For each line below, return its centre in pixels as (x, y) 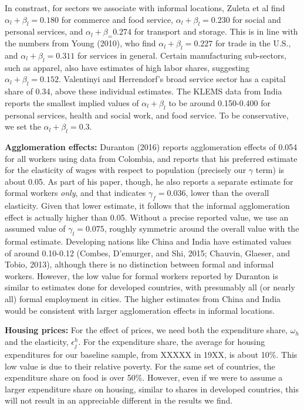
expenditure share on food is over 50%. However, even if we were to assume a (144, 377)
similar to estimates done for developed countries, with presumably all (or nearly (150, 287)
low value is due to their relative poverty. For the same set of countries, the (140, 366)
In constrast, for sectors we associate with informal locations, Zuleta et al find (145, 8)
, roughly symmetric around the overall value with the (202, 228)
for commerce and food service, (117, 19)
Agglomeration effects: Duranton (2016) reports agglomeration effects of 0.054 (151, 146)
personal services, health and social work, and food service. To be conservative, (147, 115)
